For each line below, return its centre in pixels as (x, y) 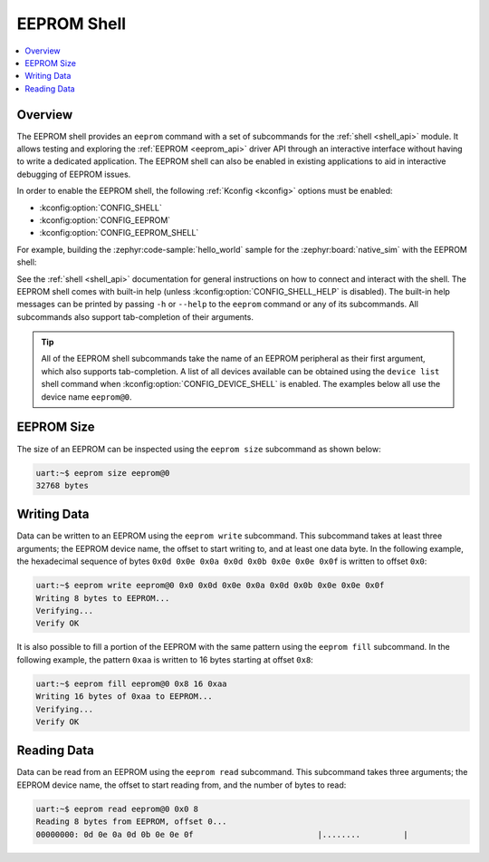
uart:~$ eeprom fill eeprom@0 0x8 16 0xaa (131, 683)
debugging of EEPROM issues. (74, 174)
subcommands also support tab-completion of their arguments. (135, 316)
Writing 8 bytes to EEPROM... (103, 598)
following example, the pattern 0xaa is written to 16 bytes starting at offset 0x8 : (165, 659)
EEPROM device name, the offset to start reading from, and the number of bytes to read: (182, 785)
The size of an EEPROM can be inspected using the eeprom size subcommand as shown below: (199, 449)
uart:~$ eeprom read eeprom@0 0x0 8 (117, 809)
